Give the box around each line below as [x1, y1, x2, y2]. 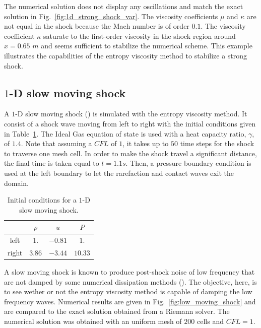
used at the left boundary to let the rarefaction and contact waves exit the [4, 167, 234, 178]
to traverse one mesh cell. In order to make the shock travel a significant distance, [4, 148, 257, 158]
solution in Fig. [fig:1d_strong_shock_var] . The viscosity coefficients [4, 11, 218, 21]
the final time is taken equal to [4, 158, 99, 168]
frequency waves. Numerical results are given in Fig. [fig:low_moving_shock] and [4, 296, 256, 306]
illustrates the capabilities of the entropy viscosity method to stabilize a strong [4, 50, 247, 60]
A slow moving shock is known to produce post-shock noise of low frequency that [4, 267, 255, 277]
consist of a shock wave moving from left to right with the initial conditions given [4, 118, 256, 128]
